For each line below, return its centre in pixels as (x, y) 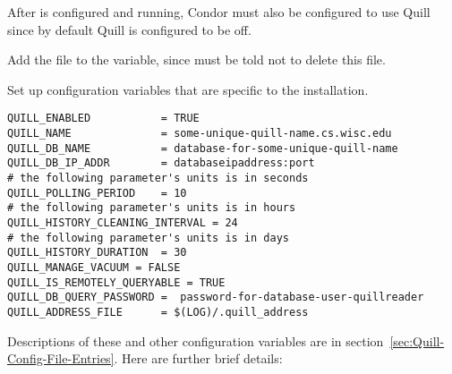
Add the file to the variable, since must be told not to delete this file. (196, 59)
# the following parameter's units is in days (148, 238)
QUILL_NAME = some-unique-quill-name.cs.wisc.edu (200, 134)
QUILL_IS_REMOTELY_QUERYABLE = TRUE (116, 282)
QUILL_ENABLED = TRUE (103, 119)
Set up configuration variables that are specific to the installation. (188, 89)
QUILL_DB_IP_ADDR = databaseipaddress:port (161, 163)
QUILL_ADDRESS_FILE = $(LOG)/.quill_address (158, 312)
